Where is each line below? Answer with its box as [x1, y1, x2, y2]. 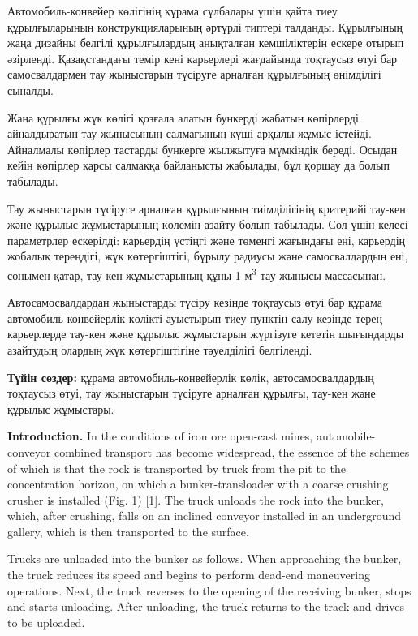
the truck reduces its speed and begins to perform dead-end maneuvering [7, 566, 370, 583]
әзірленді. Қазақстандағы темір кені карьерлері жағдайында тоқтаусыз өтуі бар [7, 49, 398, 67]
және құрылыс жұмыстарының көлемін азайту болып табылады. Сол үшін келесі [7, 216, 408, 233]
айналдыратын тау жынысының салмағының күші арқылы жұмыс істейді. [7, 125, 372, 142]
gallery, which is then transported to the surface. [7, 522, 249, 539]
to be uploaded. [7, 613, 85, 630]
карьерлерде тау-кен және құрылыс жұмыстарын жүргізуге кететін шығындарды [7, 325, 404, 342]
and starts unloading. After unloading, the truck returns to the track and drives [7, 598, 405, 615]
